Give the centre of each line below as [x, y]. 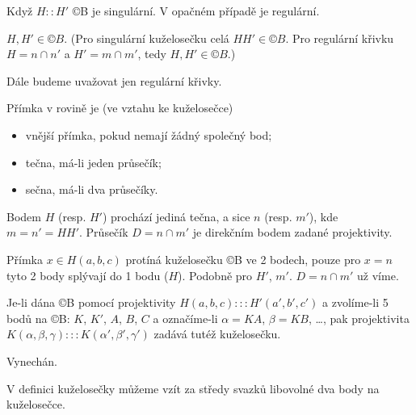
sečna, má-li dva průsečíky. [92, 189]
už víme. [378, 275]
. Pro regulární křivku [340, 38]
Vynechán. [32, 361]
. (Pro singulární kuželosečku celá [147, 38]
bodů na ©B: [38, 318]
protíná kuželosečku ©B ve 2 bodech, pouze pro [243, 259]
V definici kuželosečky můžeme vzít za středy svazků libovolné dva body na [193, 388]
